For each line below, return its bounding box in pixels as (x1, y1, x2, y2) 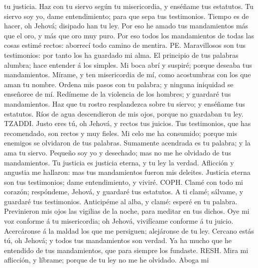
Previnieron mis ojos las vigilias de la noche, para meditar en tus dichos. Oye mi (4, 206, 250, 216)
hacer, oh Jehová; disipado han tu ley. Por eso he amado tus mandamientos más (4, 20, 249, 31)
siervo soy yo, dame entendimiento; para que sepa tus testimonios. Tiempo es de (4, 10, 249, 21)
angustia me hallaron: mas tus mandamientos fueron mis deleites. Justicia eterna (4, 167, 251, 177)
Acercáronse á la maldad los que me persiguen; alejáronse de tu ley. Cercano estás (4, 225, 254, 236)
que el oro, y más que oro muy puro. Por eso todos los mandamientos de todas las (4, 30, 255, 40)
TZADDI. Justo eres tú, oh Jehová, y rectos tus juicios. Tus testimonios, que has (4, 118, 251, 129)
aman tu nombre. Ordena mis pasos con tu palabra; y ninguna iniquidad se (4, 79, 234, 89)
